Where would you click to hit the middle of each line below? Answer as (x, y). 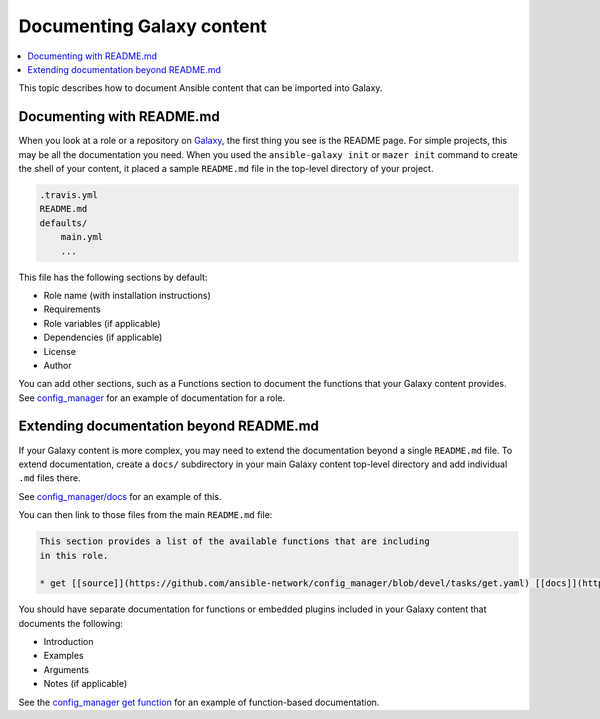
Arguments (66, 669)
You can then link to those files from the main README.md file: (145, 515)
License (60, 351)
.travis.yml (69, 195)
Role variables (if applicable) (102, 323)
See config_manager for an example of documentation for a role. (152, 397)
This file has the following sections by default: (113, 277)
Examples (63, 656)
